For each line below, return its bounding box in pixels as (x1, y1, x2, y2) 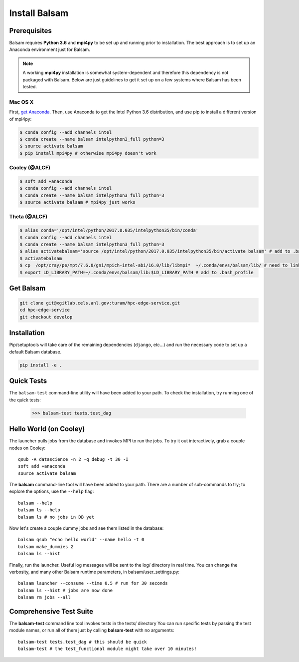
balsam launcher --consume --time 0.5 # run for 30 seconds (18, 581, 168, 586)
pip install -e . (19, 362, 62, 368)
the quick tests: (9, 397, 41, 403)
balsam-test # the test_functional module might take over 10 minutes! (18, 646, 197, 652)
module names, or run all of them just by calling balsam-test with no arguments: (9, 627, 174, 634)
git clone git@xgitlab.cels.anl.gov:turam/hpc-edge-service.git (19, 300, 180, 306)
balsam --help (18, 500, 52, 506)
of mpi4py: (9, 116, 32, 122)
